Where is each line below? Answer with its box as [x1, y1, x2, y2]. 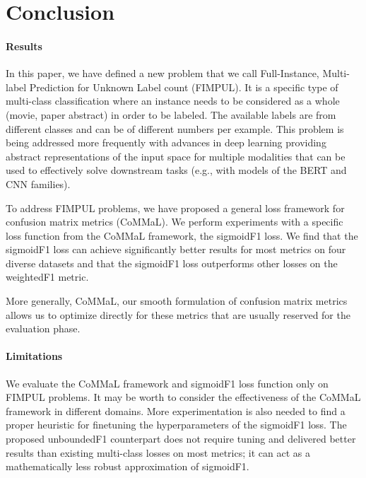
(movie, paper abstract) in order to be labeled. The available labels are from [6, 107, 336, 122]
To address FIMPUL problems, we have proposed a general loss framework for [6, 200, 345, 215]
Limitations [6, 349, 63, 363]
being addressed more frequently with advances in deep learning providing [6, 135, 326, 150]
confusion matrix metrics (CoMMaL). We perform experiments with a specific [6, 214, 343, 229]
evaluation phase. [6, 321, 81, 336]
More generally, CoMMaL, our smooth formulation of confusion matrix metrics [6, 293, 348, 308]
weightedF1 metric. [6, 269, 89, 284]
